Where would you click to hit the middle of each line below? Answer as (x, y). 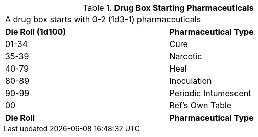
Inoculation (191, 81)
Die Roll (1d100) (36, 32)
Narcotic (186, 56)
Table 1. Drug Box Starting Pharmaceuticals (168, 8)
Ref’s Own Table (201, 105)
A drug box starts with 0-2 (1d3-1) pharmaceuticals (103, 19)
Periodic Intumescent (210, 93)
